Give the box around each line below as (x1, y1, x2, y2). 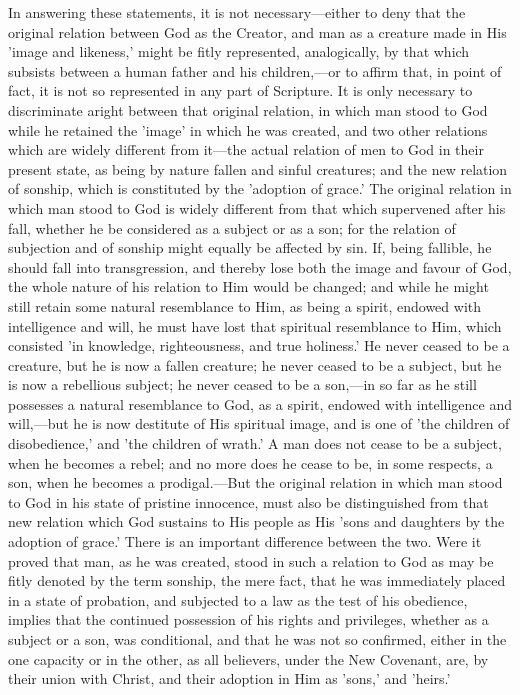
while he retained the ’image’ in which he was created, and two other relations (8, 119, 488, 140)
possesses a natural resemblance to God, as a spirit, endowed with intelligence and (8, 393, 513, 414)
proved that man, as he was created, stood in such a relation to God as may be (8, 550, 494, 571)
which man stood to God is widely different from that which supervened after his (8, 197, 506, 218)
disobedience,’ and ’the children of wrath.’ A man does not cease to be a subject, (8, 433, 502, 454)
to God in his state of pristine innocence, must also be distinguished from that (8, 491, 489, 512)
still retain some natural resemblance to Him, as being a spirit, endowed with (8, 295, 482, 316)
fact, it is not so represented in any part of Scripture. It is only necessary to (8, 80, 473, 101)
